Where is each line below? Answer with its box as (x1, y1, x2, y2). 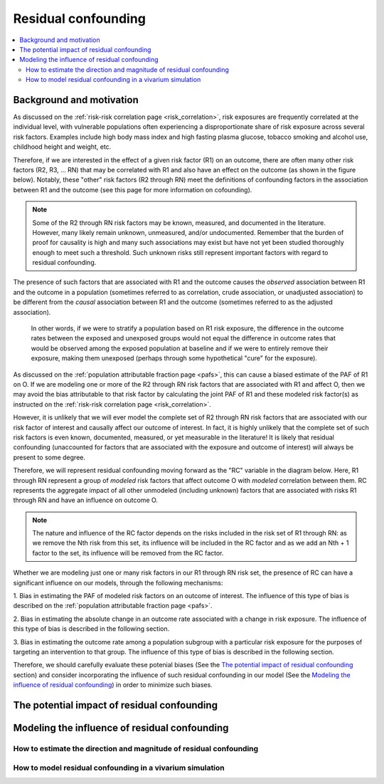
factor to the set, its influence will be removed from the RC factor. (32, 548, 224, 557)
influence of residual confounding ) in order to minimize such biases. (13, 681, 213, 689)
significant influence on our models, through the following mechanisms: (13, 578, 223, 587)
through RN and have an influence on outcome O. (13, 496, 158, 505)
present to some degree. (13, 453, 85, 461)
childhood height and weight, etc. (13, 142, 112, 151)
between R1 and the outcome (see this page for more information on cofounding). (13, 185, 252, 194)
